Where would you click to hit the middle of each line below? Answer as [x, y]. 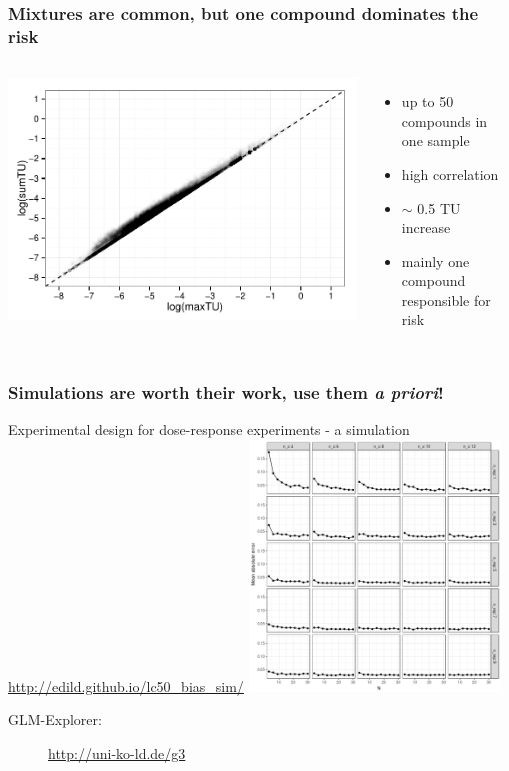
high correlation [450, 173]
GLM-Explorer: [55, 719]
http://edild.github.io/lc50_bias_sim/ [126, 685]
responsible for [446, 299]
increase [426, 227]
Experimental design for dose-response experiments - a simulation [209, 429]
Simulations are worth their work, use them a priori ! [226, 392]
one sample [435, 140]
